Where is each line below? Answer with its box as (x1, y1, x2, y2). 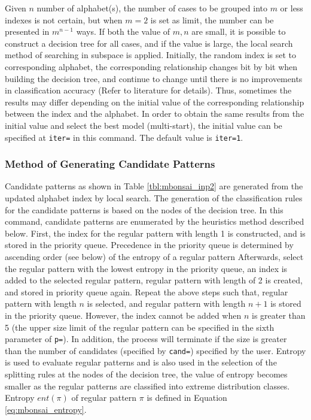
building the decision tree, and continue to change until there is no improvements (5, 72, 303, 84)
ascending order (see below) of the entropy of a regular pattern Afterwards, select (5, 250, 304, 262)
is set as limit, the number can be (150, 13, 274, 26)
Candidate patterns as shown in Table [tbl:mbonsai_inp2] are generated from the (5, 180, 303, 192)
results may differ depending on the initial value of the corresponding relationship (5, 95, 304, 108)
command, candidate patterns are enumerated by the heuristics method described (5, 215, 304, 228)
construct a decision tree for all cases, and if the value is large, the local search (5, 37, 293, 49)
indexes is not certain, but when (5, 13, 123, 26)
